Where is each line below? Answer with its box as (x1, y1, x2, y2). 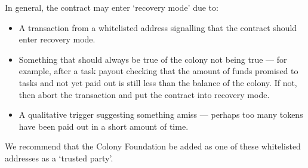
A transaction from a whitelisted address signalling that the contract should (19, 21, 297, 33)
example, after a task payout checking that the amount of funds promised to (19, 65, 298, 77)
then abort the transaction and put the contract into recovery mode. (19, 88, 270, 100)
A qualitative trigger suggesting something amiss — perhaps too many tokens (19, 108, 303, 121)
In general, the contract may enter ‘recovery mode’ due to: (5, 1, 218, 13)
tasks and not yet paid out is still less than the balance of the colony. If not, (19, 76, 297, 88)
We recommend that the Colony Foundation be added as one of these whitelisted (5, 140, 301, 152)
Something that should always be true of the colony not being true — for (19, 53, 287, 65)
